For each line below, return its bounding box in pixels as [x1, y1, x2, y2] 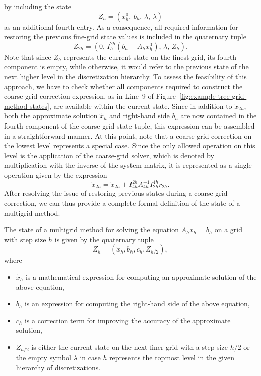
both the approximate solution [4, 110, 98, 121]
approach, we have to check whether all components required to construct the [4, 81, 243, 91]
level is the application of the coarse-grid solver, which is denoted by [4, 150, 214, 160]
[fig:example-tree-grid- [179, 91, 247, 101]
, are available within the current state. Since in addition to [49, 100, 232, 111]
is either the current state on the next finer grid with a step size [31, 341, 228, 352]
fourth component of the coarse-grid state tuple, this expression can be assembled [4, 120, 255, 131]
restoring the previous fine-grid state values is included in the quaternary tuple [4, 31, 246, 42]
